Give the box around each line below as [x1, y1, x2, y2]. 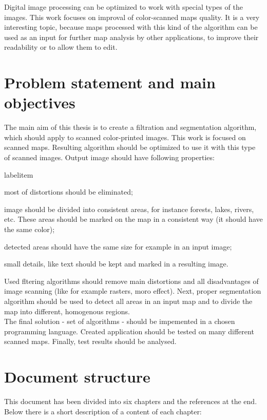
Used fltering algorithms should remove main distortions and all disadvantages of [4, 275, 259, 286]
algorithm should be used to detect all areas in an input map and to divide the [4, 296, 253, 306]
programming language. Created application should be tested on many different [4, 326, 254, 336]
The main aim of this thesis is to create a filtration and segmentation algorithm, [4, 122, 257, 132]
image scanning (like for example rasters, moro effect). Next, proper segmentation [4, 285, 261, 296]
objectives [4, 92, 75, 113]
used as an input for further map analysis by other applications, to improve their [4, 31, 259, 42]
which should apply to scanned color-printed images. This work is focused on [4, 131, 246, 142]
